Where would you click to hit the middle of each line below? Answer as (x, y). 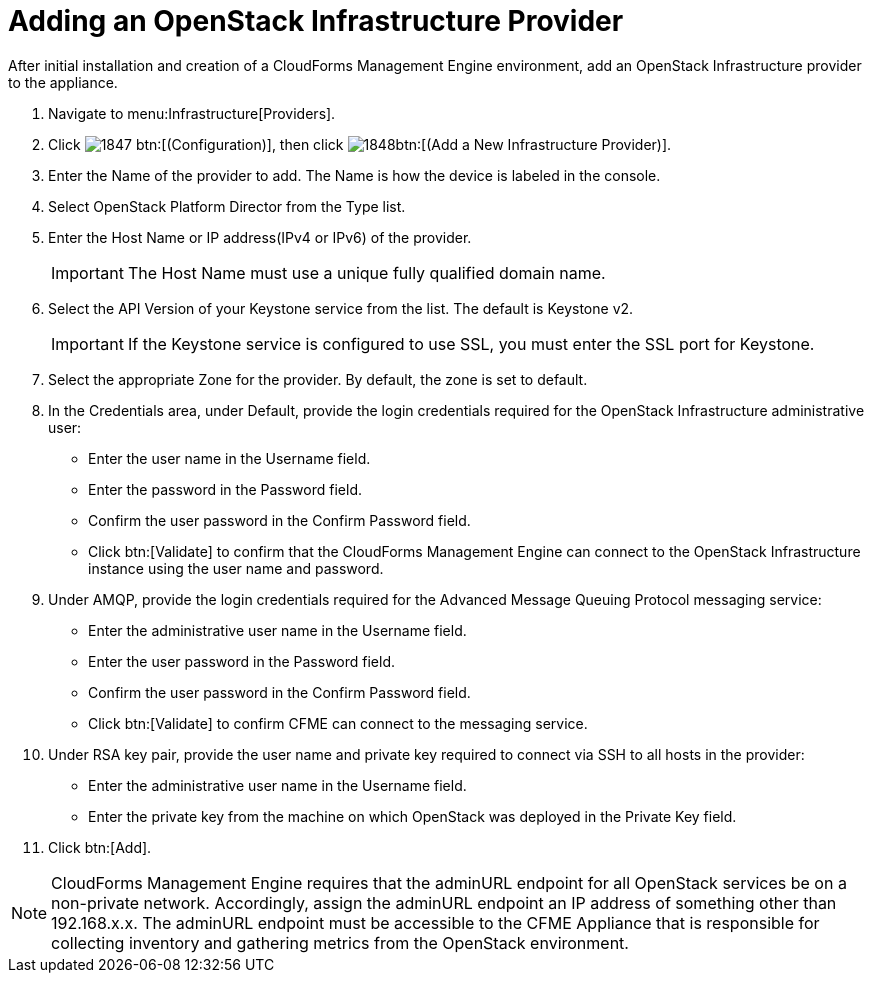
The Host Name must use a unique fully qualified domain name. (366, 272)
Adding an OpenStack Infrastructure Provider (316, 21)
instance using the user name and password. (236, 568)
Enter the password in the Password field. (225, 489)
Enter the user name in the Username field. (229, 458)
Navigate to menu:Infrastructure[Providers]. (192, 113)
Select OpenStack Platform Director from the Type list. (227, 206)
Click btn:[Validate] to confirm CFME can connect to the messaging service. (338, 723)
